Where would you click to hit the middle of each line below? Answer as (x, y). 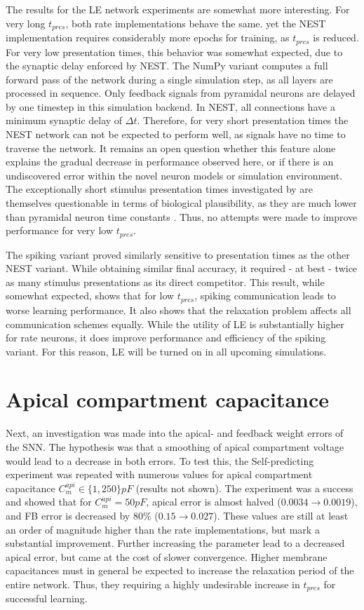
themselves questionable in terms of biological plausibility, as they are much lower (181, 203)
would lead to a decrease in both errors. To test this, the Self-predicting (160, 460)
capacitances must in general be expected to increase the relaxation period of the (180, 570)
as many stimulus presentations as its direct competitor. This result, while (165, 282)
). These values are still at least (281, 515)
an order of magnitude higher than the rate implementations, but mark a (163, 529)
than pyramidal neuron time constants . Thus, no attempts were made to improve (182, 216)
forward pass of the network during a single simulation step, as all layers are (169, 79)
